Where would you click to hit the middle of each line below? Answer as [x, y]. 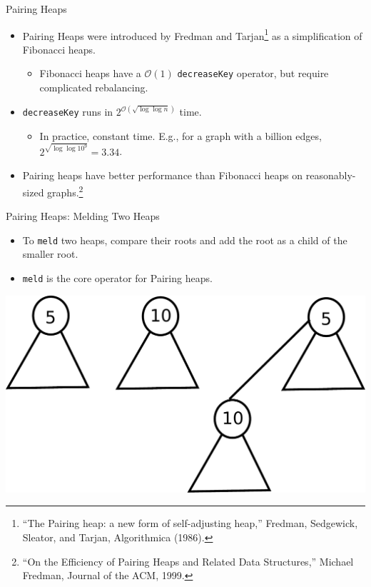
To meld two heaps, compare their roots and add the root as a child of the [185, 240]
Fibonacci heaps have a [90, 73]
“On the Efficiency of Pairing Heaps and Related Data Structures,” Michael [188, 561]
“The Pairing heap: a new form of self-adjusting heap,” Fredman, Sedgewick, [190, 523]
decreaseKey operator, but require [253, 73]
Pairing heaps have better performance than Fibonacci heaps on [163, 175]
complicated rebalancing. [94, 87]
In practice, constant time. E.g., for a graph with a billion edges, [181, 135]
